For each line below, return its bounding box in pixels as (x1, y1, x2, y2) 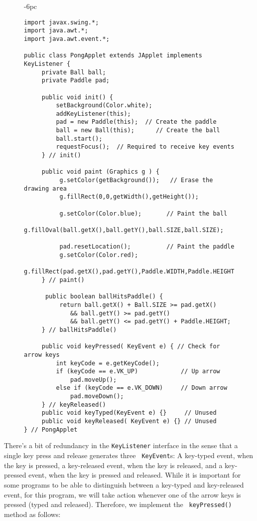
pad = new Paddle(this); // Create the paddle (56, 118, 217, 126)
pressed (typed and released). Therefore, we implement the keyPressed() (4, 499, 232, 510)
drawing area (24, 185, 67, 192)
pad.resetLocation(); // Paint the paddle (59, 243, 235, 251)
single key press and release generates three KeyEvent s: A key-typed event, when (4, 450, 254, 461)
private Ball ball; (41, 68, 106, 76)
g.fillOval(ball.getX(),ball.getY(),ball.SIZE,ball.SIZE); (24, 227, 224, 234)
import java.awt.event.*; (24, 35, 110, 42)
